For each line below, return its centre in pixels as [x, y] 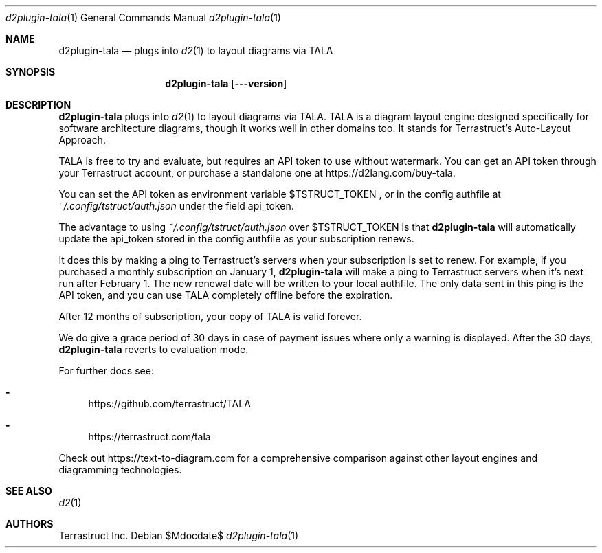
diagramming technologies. [120, 470]
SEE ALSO [29, 491]
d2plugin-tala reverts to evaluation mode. [154, 349]
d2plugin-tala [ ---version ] [226, 83]
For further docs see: [106, 371]
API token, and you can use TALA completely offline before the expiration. [226, 295]
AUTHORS [30, 524]
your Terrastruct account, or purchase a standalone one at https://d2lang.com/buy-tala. [257, 173]
